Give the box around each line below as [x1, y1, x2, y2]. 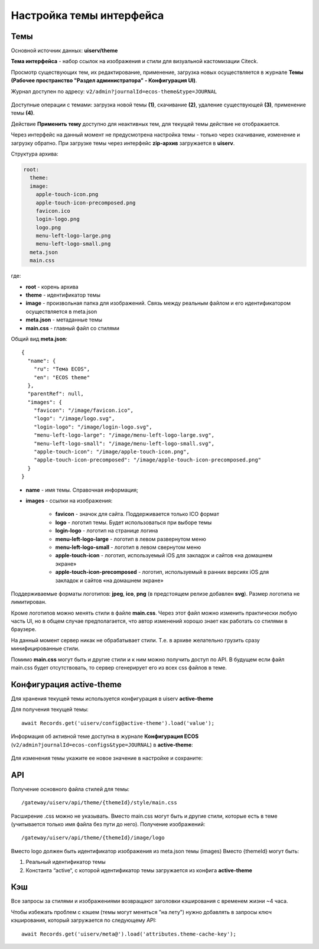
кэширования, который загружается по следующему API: [11, 916, 157, 924]
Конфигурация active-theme [11, 680, 122, 690]
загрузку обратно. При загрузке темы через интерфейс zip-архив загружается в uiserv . [11, 139, 235, 147]
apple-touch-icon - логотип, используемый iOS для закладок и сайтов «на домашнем [55, 552, 273, 559]
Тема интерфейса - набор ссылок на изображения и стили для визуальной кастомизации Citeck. [11, 58, 258, 65]
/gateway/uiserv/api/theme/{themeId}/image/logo [21, 834, 165, 841]
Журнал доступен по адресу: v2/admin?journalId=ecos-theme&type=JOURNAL [11, 87, 217, 95]
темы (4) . [11, 109, 35, 116]
